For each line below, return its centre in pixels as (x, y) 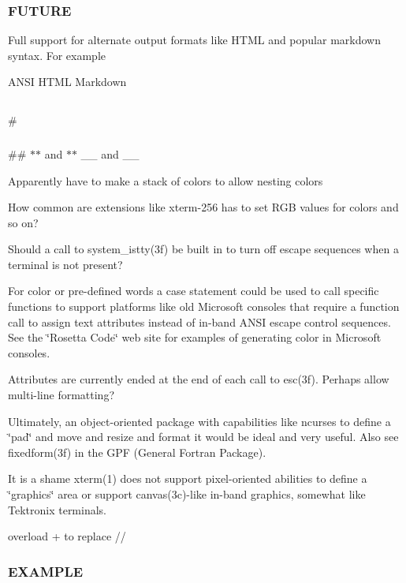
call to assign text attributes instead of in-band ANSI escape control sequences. (199, 321)
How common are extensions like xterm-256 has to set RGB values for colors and (203, 207)
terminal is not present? (65, 264)
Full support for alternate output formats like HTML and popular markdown (194, 40)
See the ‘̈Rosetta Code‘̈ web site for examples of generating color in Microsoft (195, 337)
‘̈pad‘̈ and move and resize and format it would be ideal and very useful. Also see (203, 437)
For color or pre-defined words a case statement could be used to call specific (194, 291)
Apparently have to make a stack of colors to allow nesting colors (166, 180)
